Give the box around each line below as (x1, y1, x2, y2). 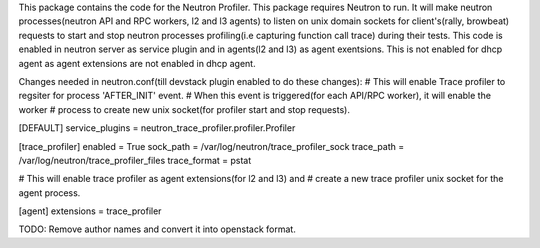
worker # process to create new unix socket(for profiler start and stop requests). (18, 103, 350, 115)
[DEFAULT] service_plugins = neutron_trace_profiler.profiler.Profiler (18, 122, 296, 134)
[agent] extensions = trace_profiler (18, 205, 162, 217)
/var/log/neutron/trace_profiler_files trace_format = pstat (18, 154, 252, 166)
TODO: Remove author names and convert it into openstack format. (18, 223, 297, 235)
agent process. (18, 186, 81, 199)
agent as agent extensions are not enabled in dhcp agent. (18, 57, 256, 69)
